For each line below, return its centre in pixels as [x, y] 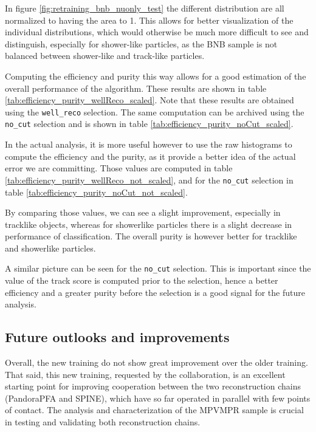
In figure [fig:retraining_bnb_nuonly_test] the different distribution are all [145, 8]
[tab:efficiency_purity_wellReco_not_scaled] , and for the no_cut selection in [149, 180]
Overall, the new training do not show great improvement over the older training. [156, 362]
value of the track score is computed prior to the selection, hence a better [142, 280]
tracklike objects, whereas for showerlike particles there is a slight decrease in [149, 224]
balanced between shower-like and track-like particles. [105, 56]
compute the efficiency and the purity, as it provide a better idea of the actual [150, 156]
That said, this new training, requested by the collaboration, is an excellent [145, 374]
